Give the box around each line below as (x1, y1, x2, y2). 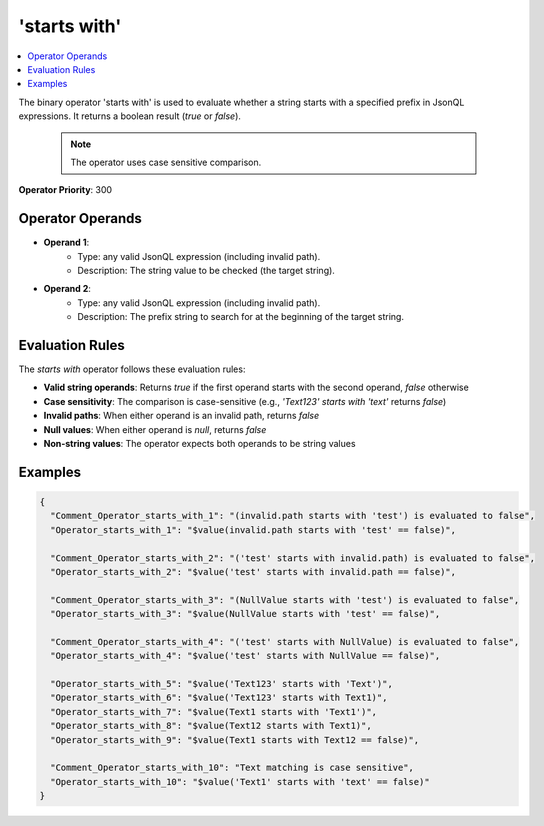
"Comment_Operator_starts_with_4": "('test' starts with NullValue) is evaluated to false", (50, 636, 520, 647)
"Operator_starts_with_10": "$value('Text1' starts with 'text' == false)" (50, 776, 430, 787)
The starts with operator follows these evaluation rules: (18, 363, 246, 375)
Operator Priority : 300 (18, 184, 113, 196)
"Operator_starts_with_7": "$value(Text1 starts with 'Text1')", (50, 706, 378, 717)
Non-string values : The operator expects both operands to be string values (43, 438, 356, 449)
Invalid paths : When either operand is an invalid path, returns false (43, 410, 320, 422)
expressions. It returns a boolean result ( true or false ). (18, 110, 242, 122)
